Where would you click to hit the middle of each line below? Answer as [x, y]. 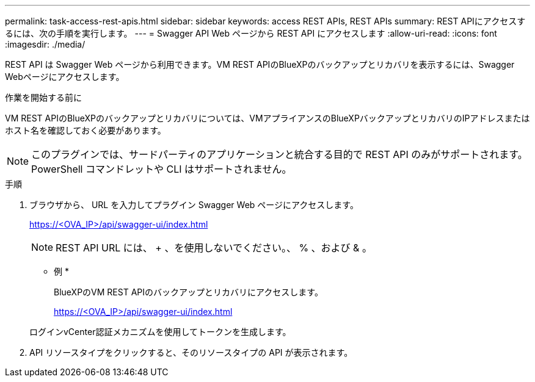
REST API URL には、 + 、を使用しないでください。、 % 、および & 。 [214, 248]
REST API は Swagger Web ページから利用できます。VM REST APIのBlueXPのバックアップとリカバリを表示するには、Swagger [260, 64]
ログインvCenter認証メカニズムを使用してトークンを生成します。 [160, 332]
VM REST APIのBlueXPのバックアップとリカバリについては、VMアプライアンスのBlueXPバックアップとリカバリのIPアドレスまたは [267, 118]
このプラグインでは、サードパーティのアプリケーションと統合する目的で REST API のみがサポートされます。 [279, 154]
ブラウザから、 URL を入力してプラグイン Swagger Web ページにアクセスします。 [194, 205]
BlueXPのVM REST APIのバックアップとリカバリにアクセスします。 [188, 292]
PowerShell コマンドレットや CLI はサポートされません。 [162, 169]
